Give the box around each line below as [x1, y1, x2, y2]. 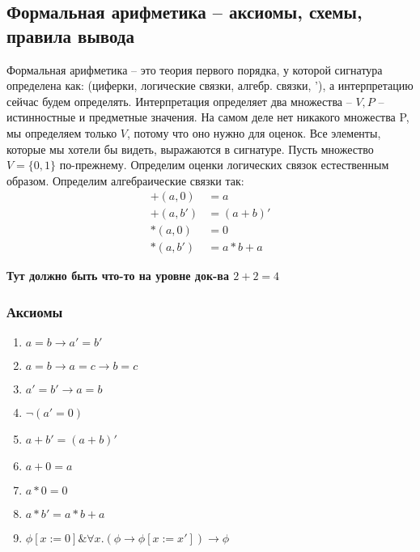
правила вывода [6, 23, 134, 48]
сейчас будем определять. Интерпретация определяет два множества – [6, 92, 352, 109]
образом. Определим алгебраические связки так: [6, 172, 244, 189]
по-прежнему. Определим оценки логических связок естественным [59, 156, 389, 173]
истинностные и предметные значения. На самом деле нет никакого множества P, [6, 108, 409, 125]
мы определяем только [6, 124, 117, 141]
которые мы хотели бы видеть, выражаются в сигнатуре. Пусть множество [6, 140, 374, 157]
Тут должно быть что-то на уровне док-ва [6, 267, 229, 284]
